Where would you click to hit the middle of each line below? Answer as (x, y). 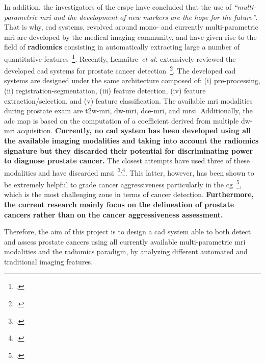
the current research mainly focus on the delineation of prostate (119, 204)
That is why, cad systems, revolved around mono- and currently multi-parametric (131, 27)
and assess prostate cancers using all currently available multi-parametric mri (125, 241)
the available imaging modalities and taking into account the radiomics (131, 141)
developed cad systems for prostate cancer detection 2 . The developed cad (120, 70)
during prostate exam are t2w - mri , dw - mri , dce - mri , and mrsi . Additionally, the (128, 111)
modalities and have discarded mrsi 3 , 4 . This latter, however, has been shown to (129, 172)
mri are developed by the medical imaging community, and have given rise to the (130, 37)
